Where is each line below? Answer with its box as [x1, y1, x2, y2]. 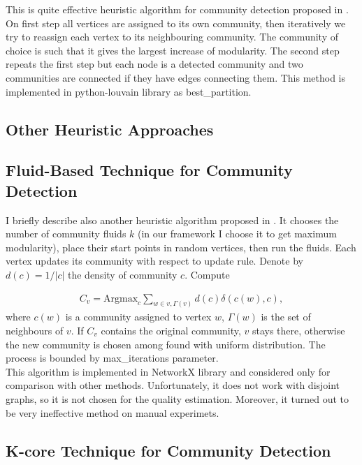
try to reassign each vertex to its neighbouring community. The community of [6, 29, 338, 44]
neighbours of [6, 323, 64, 337]
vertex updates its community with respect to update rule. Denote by [6, 253, 303, 268]
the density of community [68, 267, 178, 281]
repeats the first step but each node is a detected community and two [6, 57, 303, 71]
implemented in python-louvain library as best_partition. [6, 84, 252, 98]
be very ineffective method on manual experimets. [6, 405, 219, 420]
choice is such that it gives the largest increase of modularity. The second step [6, 43, 340, 57]
